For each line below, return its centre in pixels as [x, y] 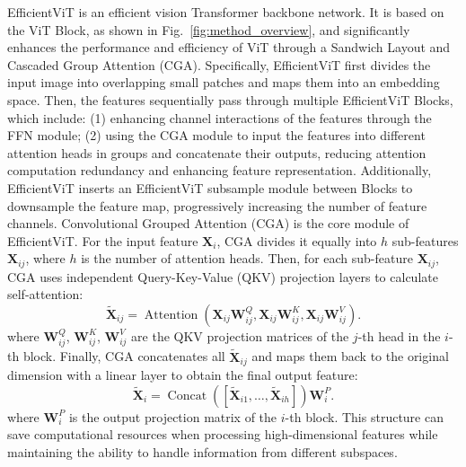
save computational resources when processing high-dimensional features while [223, 434]
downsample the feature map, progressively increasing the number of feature [217, 205]
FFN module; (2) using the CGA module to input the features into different [216, 135]
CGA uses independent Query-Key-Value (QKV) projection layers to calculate [223, 276]
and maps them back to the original [350, 356]
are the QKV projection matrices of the [240, 335]
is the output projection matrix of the [173, 416]
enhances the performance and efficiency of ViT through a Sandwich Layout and [229, 47]
